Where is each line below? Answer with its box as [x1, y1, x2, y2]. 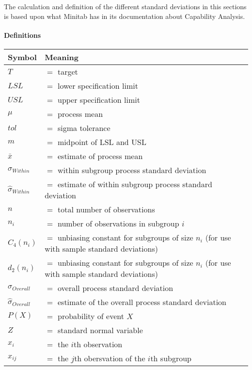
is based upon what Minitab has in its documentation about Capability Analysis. [4, 11, 245, 21]
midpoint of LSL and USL [57, 136, 146, 147]
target [57, 65, 78, 77]
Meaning [45, 51, 79, 63]
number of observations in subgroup [57, 217, 179, 229]
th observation [74, 338, 123, 350]
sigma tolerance [57, 122, 110, 133]
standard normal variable [57, 324, 143, 336]
